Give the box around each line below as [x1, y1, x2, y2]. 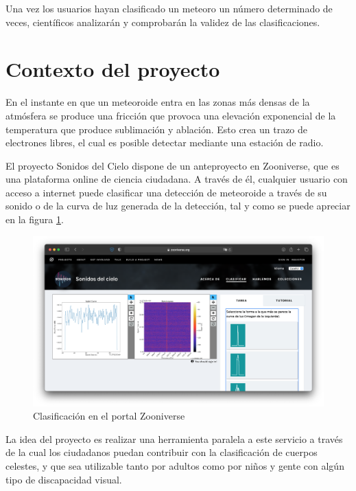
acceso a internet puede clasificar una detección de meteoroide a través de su [5, 185, 327, 199]
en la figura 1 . [5, 212, 64, 227]
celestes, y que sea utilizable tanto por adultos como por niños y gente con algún [5, 459, 344, 473]
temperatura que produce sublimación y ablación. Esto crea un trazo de [5, 122, 308, 136]
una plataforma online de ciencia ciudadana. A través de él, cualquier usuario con [5, 172, 348, 186]
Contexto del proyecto [5, 55, 220, 83]
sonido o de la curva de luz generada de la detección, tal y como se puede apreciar [5, 198, 351, 213]
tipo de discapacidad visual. [5, 472, 122, 486]
